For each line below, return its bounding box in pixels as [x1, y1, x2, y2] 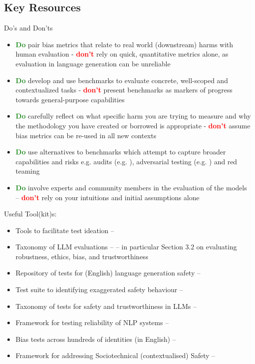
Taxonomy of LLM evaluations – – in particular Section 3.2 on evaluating [15, 242, 237, 252]
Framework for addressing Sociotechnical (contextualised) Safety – [15, 350, 215, 361]
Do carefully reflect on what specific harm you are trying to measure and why [15, 111, 251, 121]
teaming [15, 166, 40, 176]
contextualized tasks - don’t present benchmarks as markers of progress [15, 85, 232, 95]
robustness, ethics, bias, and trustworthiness [15, 251, 148, 261]
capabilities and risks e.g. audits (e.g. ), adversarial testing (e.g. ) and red [15, 156, 237, 166]
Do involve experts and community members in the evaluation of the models [15, 182, 247, 192]
